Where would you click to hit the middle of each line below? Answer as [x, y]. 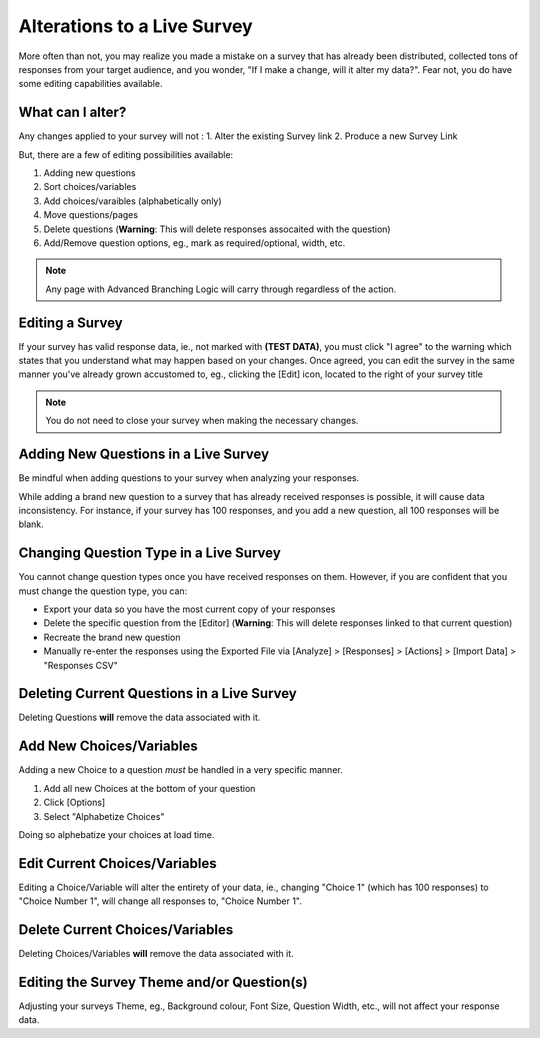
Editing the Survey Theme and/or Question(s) [163, 981]
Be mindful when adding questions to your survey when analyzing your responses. [189, 478]
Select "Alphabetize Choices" [104, 816]
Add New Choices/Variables [108, 746]
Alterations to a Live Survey [136, 26]
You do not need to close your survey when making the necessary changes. [202, 421]
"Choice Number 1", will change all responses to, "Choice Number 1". [160, 901]
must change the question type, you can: [103, 591]
